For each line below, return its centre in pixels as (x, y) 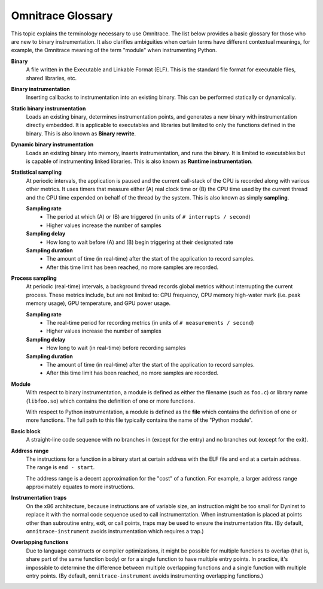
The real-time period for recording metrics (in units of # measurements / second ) (150, 323)
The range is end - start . (60, 467)
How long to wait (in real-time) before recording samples (116, 348)
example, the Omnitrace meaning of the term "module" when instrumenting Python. (114, 50)
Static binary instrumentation (48, 108)
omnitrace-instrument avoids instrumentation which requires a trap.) (115, 531)
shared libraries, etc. (51, 78)
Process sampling (34, 278)
